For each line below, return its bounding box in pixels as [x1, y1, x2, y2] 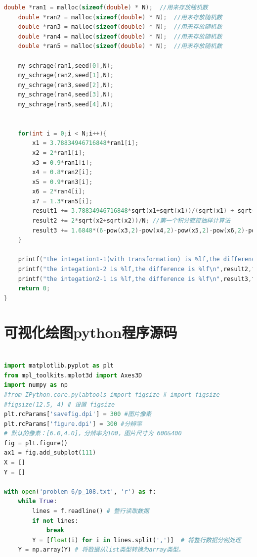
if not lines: [32, 517, 79, 524]
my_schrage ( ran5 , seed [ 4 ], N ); [18, 100, 114, 108]
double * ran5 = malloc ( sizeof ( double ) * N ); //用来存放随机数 [18, 43, 222, 50]
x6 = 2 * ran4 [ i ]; [32, 188, 86, 195]
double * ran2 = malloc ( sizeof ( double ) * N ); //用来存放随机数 [18, 13, 222, 21]
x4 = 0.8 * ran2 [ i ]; [32, 169, 93, 176]
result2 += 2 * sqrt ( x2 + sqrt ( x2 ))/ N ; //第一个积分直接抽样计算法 [32, 217, 230, 225]
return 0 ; [18, 285, 50, 292]
